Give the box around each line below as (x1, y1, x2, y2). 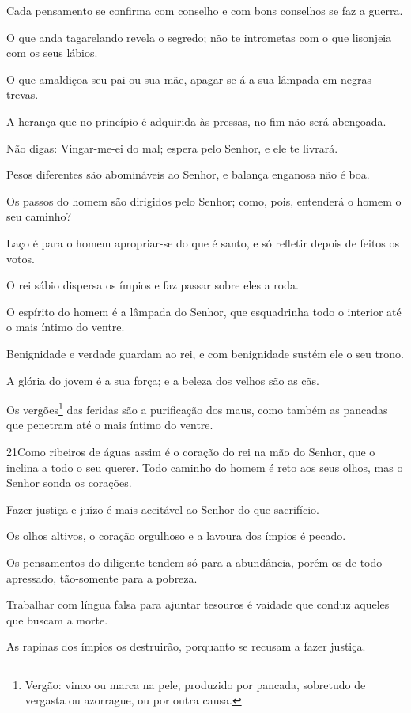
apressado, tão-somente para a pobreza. (6, 569, 198, 586)
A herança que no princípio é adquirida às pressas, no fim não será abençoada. (6, 112, 386, 129)
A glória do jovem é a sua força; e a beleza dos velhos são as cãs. (6, 372, 319, 388)
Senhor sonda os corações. (6, 474, 132, 491)
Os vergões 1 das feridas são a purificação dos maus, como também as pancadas (6, 399, 388, 417)
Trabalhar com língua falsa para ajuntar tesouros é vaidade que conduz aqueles (6, 596, 390, 613)
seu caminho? (6, 208, 72, 224)
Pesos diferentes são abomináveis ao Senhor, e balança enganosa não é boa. (6, 166, 370, 183)
